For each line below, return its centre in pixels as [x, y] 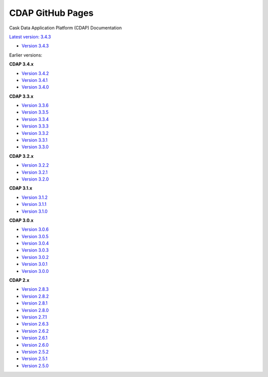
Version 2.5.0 [35, 366]
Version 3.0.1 [34, 264]
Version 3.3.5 [35, 112]
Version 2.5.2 [35, 352]
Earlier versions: [26, 55]
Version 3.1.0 [35, 211]
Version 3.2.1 [35, 172]
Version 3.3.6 [35, 105]
